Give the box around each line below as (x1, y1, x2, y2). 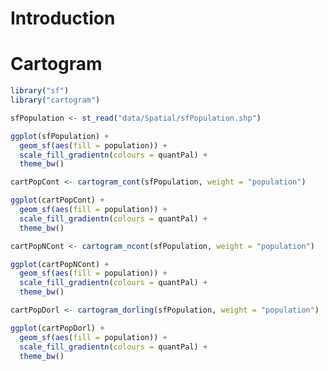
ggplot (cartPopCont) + (10, 195, 105, 206)
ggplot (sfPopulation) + (10, 131, 110, 141)
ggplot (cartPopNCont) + (10, 259, 110, 269)
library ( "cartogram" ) (10, 95, 101, 105)
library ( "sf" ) (10, 86, 70, 96)
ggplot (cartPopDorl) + (10, 323, 105, 333)
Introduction (10, 7, 116, 30)
